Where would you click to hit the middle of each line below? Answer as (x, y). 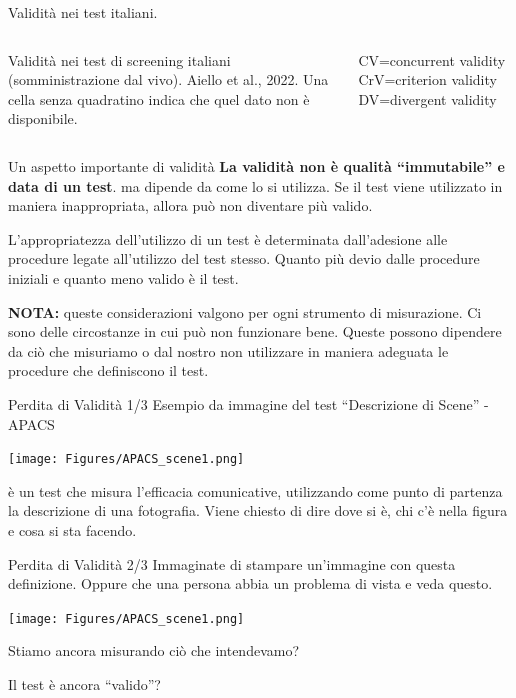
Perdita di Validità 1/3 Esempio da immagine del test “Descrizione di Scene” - (248, 403)
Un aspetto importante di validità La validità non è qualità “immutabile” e (256, 165)
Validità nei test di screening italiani (119, 59)
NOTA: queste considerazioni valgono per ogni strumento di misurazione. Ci (245, 311)
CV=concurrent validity (432, 59)
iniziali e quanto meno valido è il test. (123, 277)
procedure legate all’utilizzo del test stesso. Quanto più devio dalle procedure (244, 258)
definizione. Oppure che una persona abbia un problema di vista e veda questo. (250, 583)
